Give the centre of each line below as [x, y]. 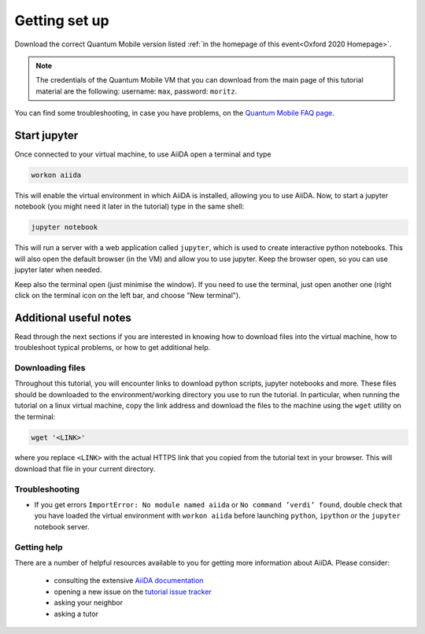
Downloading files [50, 367]
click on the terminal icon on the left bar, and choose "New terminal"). [128, 295]
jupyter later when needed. [58, 270]
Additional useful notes [73, 317]
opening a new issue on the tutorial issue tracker [133, 592]
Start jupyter [46, 135]
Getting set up [62, 20]
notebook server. [62, 526]
